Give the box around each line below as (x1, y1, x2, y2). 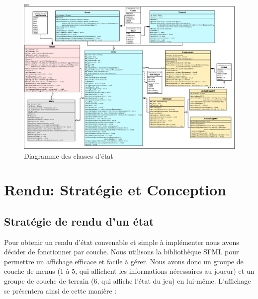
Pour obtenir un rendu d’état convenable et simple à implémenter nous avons (4, 237, 239, 247)
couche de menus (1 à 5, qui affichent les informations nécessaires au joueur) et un (4, 266, 255, 276)
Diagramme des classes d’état (24, 150, 113, 161)
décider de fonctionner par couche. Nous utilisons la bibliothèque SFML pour (4, 246, 239, 257)
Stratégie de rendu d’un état (4, 213, 154, 229)
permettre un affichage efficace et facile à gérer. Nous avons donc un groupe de (4, 256, 244, 266)
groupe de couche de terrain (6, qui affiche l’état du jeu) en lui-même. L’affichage (4, 276, 251, 286)
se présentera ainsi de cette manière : (4, 285, 117, 296)
